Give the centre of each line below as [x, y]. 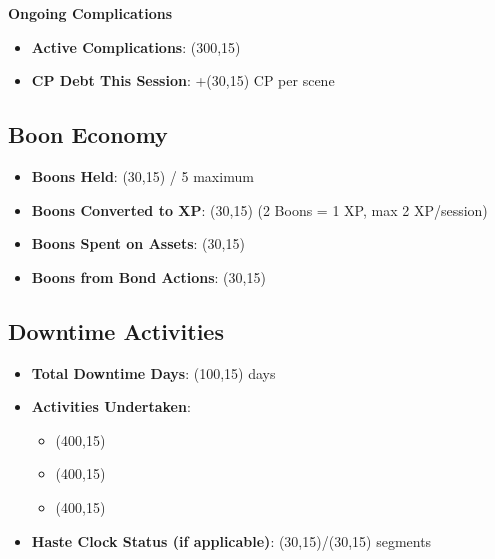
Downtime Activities [116, 330]
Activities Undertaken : [111, 406]
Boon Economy [88, 134]
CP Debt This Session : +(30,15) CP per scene [183, 80]
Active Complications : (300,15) [136, 46]
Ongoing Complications [90, 13]
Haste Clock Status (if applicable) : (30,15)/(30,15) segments [231, 540]
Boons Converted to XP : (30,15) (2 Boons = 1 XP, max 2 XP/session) [259, 209]
